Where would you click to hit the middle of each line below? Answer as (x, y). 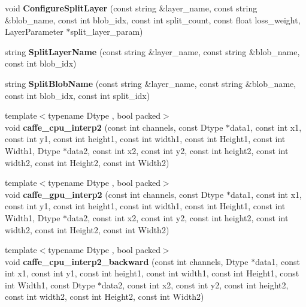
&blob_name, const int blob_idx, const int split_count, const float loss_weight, (153, 19)
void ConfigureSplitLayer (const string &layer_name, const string (131, 8)
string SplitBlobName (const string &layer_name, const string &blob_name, (151, 83)
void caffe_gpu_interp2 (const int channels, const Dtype (114, 194)
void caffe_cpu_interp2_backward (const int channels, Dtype (127, 261)
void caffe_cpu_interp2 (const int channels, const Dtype (114, 127)
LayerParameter (34, 31)
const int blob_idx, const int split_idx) (78, 95)
